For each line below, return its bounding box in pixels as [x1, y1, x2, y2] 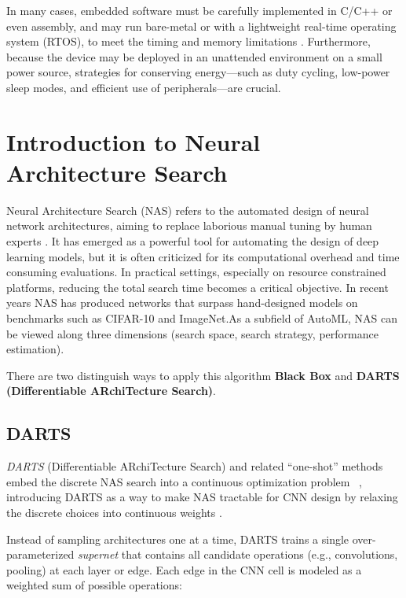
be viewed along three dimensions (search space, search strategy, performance [6, 325, 379, 341]
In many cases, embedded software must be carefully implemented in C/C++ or [6, 2, 393, 18]
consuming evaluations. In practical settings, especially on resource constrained [6, 264, 386, 280]
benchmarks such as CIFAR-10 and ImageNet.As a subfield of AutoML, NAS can [6, 310, 397, 327]
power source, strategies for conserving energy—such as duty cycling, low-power [6, 64, 390, 80]
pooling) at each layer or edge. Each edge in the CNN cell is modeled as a [6, 561, 362, 578]
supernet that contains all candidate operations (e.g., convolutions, [78, 546, 398, 563]
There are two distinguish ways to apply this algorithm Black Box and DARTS [6, 367, 400, 383]
